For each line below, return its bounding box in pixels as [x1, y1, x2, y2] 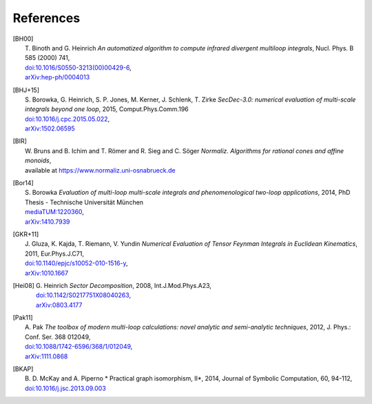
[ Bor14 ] [12, 179, 34, 187]
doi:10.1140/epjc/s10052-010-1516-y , [25, 259, 128, 267]
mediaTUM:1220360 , [25, 208, 84, 216]
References [12, 10, 81, 26]
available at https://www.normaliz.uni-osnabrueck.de [25, 166, 176, 174]
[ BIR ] [12, 137, 28, 145]
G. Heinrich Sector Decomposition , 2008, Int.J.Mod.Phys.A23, [35, 281, 211, 289]
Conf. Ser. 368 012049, [25, 332, 91, 341]
